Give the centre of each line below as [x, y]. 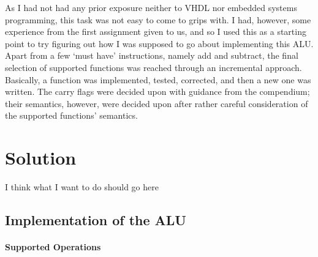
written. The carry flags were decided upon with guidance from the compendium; [157, 91]
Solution [41, 158]
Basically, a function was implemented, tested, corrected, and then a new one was [158, 79]
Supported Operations [53, 247]
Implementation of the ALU [96, 220]
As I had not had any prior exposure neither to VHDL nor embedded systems [151, 7]
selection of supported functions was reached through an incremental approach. [153, 67]
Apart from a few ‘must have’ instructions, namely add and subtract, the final [152, 55]
